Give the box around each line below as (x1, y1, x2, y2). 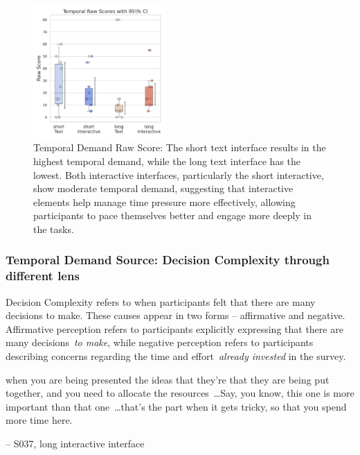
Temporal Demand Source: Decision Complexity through (6, 251, 330, 268)
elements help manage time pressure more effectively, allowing (33, 194, 296, 209)
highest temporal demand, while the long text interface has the (33, 153, 301, 168)
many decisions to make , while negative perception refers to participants (6, 335, 314, 350)
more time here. (6, 413, 73, 427)
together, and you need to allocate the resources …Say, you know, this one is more (6, 386, 354, 400)
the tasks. (33, 221, 74, 236)
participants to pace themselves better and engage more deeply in (33, 208, 312, 223)
